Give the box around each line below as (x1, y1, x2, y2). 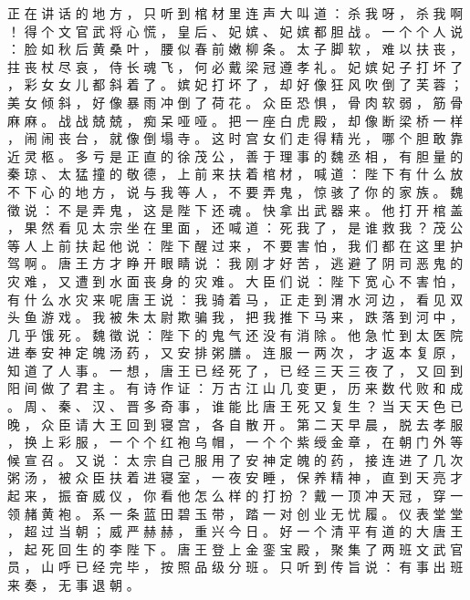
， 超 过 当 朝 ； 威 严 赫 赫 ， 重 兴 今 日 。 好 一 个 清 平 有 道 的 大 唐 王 (7, 522, 464, 541)
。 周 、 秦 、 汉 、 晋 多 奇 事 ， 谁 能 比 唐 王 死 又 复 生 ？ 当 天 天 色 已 (7, 397, 464, 416)
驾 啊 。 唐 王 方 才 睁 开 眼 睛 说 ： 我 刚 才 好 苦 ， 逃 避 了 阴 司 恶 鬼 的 (7, 253, 464, 273)
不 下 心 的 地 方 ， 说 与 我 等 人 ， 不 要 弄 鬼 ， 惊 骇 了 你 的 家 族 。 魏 (7, 181, 464, 201)
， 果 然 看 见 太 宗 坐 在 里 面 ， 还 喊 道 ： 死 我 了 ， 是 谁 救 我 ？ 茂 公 (7, 218, 464, 237)
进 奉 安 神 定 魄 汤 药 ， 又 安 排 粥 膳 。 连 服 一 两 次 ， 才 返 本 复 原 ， (7, 343, 464, 362)
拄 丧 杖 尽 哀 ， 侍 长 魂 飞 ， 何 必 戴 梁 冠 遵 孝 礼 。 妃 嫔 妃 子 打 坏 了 (7, 57, 464, 76)
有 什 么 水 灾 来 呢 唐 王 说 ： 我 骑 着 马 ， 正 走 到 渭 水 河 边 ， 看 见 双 (7, 289, 464, 308)
